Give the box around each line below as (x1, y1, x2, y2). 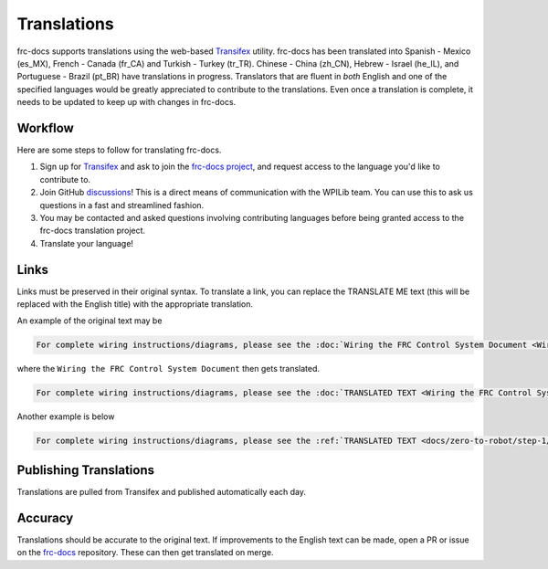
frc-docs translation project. (39, 225, 146, 237)
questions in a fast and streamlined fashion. (39, 199, 205, 210)
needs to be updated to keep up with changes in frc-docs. (16, 97, 237, 108)
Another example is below (16, 411, 115, 422)
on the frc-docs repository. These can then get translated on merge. (16, 547, 274, 558)
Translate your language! (39, 237, 134, 248)
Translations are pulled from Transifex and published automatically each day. (16, 486, 306, 497)
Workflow (16, 120, 75, 136)
